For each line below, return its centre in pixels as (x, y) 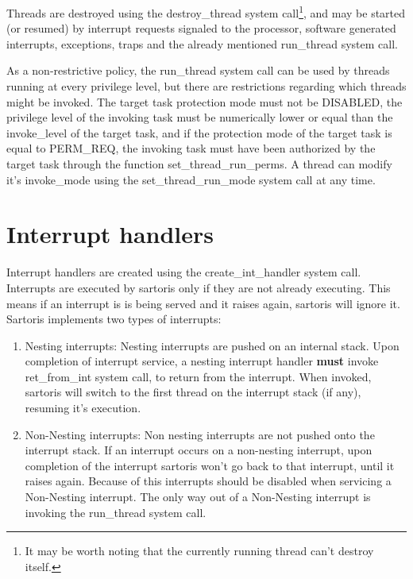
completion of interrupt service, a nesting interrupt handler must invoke (202, 361)
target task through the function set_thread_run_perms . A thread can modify (199, 164)
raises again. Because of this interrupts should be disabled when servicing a (208, 481)
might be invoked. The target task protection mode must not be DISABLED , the (205, 101)
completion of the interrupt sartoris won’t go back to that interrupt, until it (210, 465)
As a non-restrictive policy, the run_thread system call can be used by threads (198, 70)
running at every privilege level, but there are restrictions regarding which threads (206, 86)
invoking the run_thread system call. (116, 512)
